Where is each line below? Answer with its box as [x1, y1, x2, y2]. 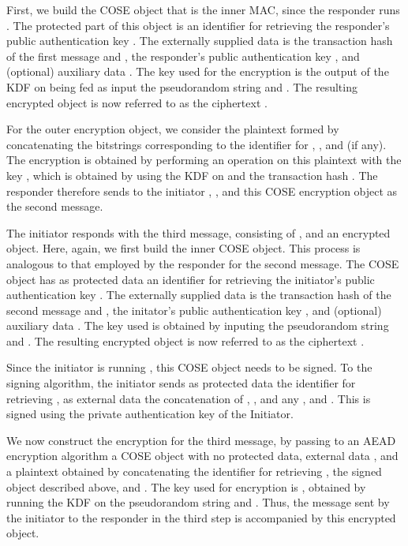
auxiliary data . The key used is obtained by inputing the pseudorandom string [6, 317, 389, 334]
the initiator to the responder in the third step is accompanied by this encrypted [6, 509, 396, 525]
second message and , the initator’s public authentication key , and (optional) [6, 301, 382, 318]
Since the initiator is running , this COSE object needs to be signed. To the [6, 359, 372, 376]
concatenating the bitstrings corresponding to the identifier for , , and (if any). [6, 136, 387, 152]
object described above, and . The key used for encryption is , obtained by [6, 478, 366, 495]
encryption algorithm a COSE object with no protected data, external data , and [6, 447, 399, 464]
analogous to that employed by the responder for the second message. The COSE [6, 255, 399, 271]
